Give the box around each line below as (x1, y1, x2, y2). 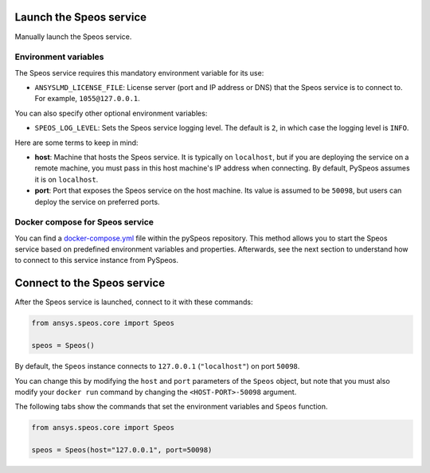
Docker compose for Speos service (14, 217, 154, 228)
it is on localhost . (34, 174, 99, 184)
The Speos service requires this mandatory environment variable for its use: (14, 68, 264, 77)
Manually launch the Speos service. (14, 32, 132, 41)
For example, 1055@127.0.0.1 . (34, 94, 141, 104)
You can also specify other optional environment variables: (14, 108, 208, 118)
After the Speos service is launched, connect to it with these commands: (14, 297, 253, 307)
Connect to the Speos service (14, 276, 166, 290)
